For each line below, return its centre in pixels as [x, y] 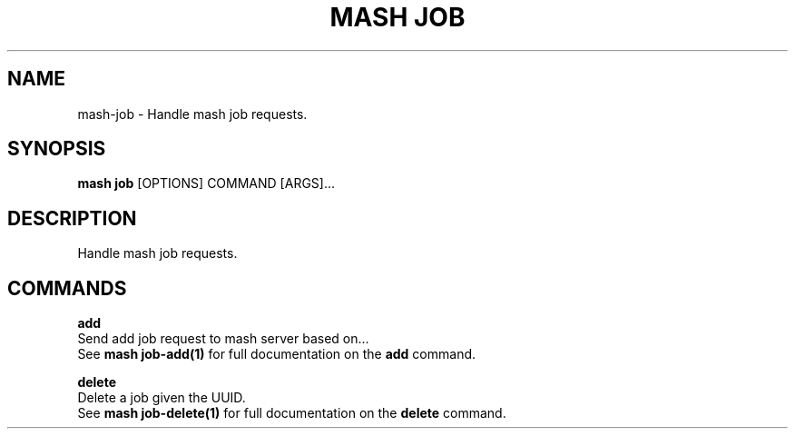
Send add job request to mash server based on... [223, 339]
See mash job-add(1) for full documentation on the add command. [277, 354]
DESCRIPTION [72, 218]
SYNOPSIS [57, 149]
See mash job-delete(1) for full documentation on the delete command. [292, 413]
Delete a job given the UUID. [162, 398]
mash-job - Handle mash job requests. [192, 114]
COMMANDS [67, 288]
